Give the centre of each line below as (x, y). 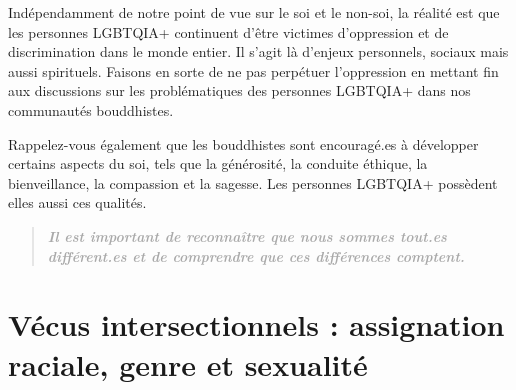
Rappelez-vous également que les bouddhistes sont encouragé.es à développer (243, 143)
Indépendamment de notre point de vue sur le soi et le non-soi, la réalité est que (254, 12)
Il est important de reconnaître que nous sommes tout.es (247, 235)
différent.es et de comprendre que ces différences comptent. (256, 255)
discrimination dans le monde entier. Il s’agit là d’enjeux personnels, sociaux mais (258, 51)
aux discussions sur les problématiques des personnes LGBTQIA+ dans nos (239, 90)
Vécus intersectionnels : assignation (256, 324)
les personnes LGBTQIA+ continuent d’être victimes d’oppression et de (228, 31)
